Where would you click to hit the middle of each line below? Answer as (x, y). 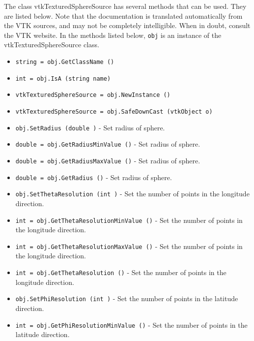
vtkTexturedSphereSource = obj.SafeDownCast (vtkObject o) (114, 112)
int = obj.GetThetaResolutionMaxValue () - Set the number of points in (129, 246)
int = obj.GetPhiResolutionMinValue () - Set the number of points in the (131, 325)
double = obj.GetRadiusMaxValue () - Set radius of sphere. (108, 160)
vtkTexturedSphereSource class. (52, 45)
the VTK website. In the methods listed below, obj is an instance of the (113, 35)
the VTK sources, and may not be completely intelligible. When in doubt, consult (127, 25)
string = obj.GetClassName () (65, 62)
